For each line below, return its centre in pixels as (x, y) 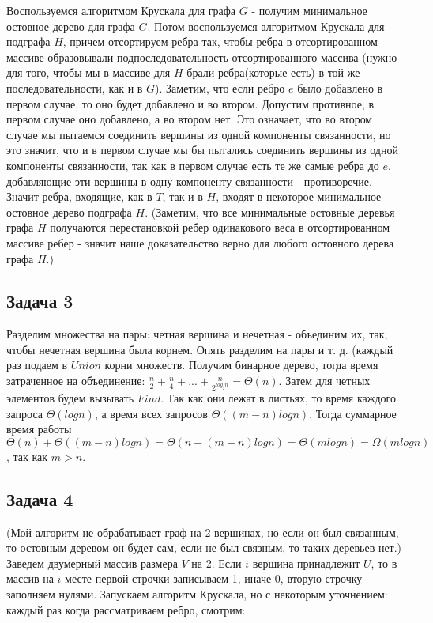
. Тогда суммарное (353, 413)
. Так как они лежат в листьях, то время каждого (278, 397)
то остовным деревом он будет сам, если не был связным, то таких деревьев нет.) (204, 547)
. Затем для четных (324, 381)
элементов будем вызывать (70, 397)
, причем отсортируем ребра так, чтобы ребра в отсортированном (220, 42)
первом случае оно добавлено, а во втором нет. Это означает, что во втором (190, 119)
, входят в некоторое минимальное (299, 196)
